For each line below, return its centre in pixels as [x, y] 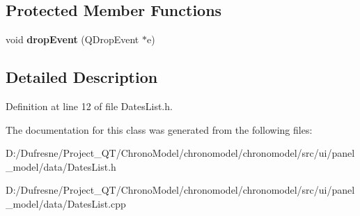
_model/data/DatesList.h [61, 166]
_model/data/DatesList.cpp [66, 203]
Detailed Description [82, 77]
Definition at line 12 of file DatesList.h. [89, 106]
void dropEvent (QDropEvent [72, 39]
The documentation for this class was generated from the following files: [159, 129]
